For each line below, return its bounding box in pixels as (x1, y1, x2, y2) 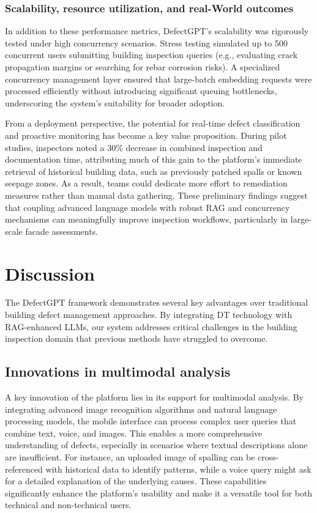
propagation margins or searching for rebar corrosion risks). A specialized (5, 61, 280, 73)
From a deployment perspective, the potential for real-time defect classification (5, 117, 300, 130)
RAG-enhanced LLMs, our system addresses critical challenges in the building (5, 320, 297, 333)
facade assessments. (25, 224, 99, 237)
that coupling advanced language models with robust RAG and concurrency (5, 201, 290, 213)
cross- (258, 450, 279, 463)
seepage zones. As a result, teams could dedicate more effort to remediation (5, 177, 288, 190)
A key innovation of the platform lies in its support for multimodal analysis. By (5, 391, 304, 404)
